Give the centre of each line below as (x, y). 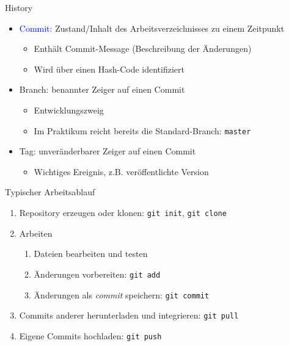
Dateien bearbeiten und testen (91, 254)
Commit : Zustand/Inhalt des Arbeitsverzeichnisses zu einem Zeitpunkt (152, 28)
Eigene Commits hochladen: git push (90, 335)
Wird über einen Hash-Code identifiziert (109, 69)
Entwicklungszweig (69, 110)
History (19, 7)
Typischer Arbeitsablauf (50, 192)
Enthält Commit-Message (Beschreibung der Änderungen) (143, 49)
